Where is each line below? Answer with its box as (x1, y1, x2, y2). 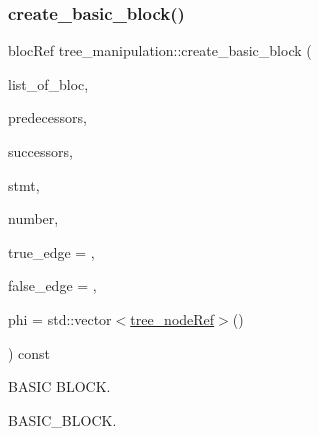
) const (8, 342, 51, 363)
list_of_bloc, (8, 73, 89, 94)
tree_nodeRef (130, 308, 215, 329)
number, (8, 208, 59, 229)
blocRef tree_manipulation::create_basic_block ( (8, 40, 312, 61)
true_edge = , (8, 241, 95, 262)
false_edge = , (8, 275, 97, 296)
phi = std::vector (8, 308, 112, 329)
